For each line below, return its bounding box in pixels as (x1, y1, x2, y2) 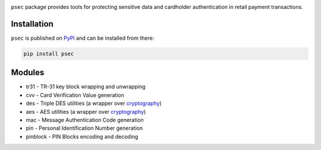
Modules (11, 68, 45, 78)
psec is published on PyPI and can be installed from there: (11, 34, 155, 42)
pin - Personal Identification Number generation (26, 125, 143, 132)
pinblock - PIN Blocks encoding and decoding (26, 133, 139, 140)
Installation (11, 18, 53, 29)
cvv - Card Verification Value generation (26, 91, 124, 98)
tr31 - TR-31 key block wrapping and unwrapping (26, 83, 146, 90)
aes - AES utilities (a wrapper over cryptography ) (26, 108, 146, 115)
